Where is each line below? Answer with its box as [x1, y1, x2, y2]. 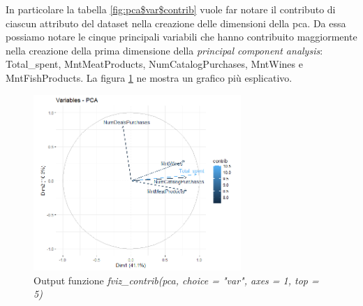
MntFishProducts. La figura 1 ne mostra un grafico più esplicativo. [6, 70, 292, 85]
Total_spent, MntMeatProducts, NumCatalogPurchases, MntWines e [6, 57, 303, 71]
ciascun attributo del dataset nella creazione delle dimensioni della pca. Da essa [6, 15, 346, 30]
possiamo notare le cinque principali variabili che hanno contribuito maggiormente [6, 29, 357, 44]
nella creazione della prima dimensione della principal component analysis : [6, 43, 323, 57]
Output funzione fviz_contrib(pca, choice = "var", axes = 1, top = [34, 272, 319, 287]
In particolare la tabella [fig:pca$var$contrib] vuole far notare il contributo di [6, 2, 336, 16]
